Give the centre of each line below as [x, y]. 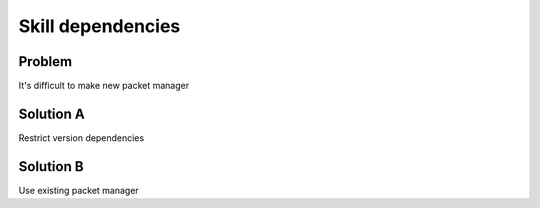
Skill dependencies [99, 26]
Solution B [51, 166]
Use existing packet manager [78, 190]
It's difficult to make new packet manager [104, 86]
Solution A [51, 113]
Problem [45, 61]
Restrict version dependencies [81, 137]
